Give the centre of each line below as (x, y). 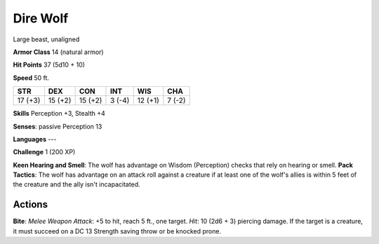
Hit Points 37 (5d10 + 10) (49, 65)
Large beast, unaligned (46, 39)
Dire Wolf (41, 18)
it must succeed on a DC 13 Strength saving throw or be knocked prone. (117, 231)
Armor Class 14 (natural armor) (59, 52)
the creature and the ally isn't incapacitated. (77, 184)
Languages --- (35, 139)
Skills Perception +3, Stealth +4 (59, 114)
